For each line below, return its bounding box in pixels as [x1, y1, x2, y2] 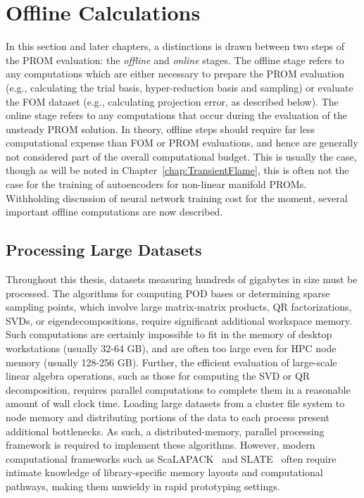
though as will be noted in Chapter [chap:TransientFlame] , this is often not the [6, 163, 349, 178]
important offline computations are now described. [6, 204, 223, 219]
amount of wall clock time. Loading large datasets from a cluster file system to [6, 396, 345, 411]
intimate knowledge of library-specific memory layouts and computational [6, 465, 323, 480]
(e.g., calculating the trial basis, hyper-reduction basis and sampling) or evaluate [6, 80, 353, 94]
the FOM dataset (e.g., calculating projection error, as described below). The [6, 94, 339, 108]
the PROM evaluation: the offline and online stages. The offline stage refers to [6, 52, 344, 67]
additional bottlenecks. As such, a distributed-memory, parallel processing [6, 423, 325, 438]
